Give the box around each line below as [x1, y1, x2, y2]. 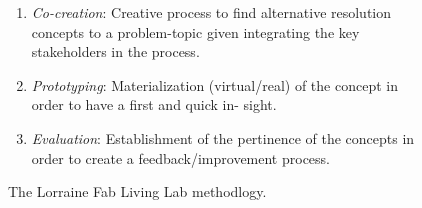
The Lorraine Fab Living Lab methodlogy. [8, 181, 267, 202]
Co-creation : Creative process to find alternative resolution [31, 2, 392, 22]
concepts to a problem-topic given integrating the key [31, 21, 360, 42]
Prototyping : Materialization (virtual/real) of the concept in [31, 74, 398, 95]
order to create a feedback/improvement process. [31, 147, 330, 168]
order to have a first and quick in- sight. [31, 94, 277, 115]
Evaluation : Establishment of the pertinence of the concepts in [31, 127, 415, 148]
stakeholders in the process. [31, 41, 200, 62]
